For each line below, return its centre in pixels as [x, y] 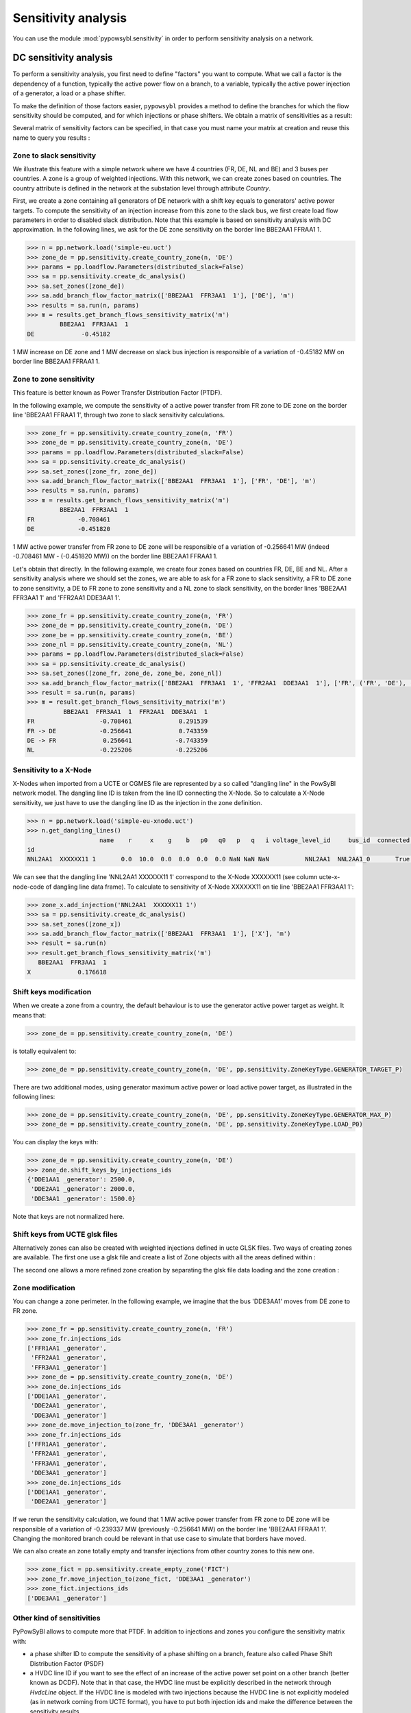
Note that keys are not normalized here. [68, 1216]
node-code [28, 887]
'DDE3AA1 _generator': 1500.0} [84, 1198]
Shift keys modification [52, 991]
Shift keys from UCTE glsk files [65, 1234]
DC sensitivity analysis [63, 58]
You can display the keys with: [55, 1142]
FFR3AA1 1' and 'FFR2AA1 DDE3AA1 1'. [67, 597]
